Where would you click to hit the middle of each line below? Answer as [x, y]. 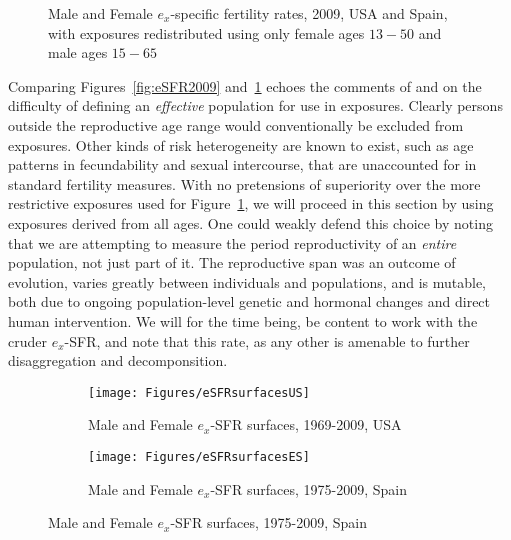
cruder [27, 340]
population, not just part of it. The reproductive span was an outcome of [232, 262]
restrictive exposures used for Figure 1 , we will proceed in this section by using [251, 203]
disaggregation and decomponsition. [118, 360]
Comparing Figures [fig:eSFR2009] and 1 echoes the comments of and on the [245, 85]
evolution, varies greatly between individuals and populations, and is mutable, [247, 281]
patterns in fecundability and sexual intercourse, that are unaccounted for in [242, 164]
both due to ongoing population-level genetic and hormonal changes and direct [249, 301]
